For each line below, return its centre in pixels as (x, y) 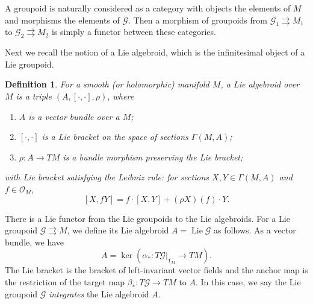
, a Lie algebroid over (260, 84)
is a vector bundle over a (74, 116)
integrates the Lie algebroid (99, 293)
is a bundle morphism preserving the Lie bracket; (153, 157)
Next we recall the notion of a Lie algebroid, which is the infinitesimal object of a (155, 52)
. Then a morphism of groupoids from (198, 20)
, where (121, 96)
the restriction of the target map (65, 281)
